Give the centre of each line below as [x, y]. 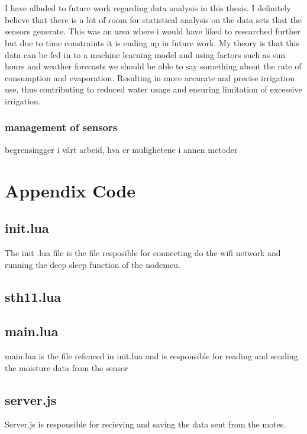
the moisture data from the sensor [67, 367]
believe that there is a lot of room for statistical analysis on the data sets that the [153, 19]
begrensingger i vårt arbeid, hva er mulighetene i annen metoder [121, 149]
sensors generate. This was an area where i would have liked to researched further [153, 31]
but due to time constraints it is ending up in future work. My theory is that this [152, 42]
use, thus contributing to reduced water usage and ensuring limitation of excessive [153, 89]
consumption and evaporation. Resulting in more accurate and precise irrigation [150, 77]
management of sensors [61, 127]
